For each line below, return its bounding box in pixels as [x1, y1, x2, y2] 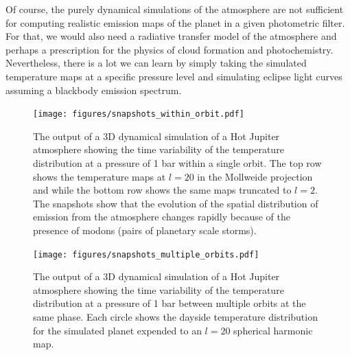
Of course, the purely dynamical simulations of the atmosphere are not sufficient [5, 2, 344, 16]
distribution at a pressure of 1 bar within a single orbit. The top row [33, 156, 322, 170]
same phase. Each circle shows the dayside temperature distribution [33, 310, 318, 323]
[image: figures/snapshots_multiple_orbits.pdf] [33, 249, 259, 260]
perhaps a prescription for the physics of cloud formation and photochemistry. [5, 42, 334, 56]
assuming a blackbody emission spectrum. [5, 82, 182, 97]
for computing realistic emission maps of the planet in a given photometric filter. [5, 15, 345, 30]
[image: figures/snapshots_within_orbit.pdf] [33, 109, 244, 119]
